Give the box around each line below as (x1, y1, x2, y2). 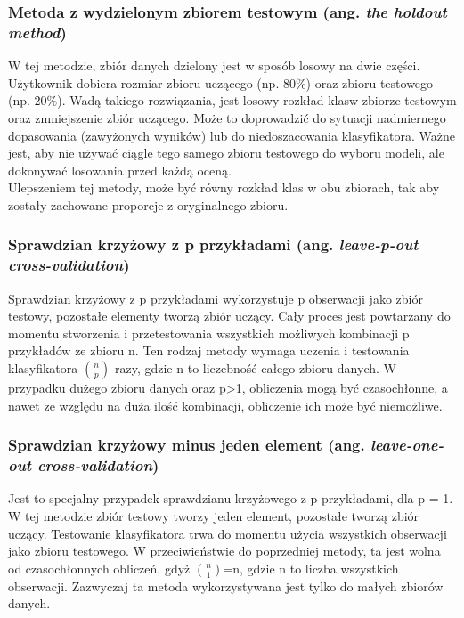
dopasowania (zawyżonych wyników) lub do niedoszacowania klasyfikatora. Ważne (8, 126, 455, 144)
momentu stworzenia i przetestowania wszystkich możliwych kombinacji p (8, 323, 410, 342)
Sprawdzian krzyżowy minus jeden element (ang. (8, 434, 365, 456)
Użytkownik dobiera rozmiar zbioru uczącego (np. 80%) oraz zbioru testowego (8, 73, 434, 92)
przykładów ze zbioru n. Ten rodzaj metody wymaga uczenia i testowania (8, 341, 410, 360)
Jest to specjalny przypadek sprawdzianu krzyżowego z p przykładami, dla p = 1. (8, 489, 453, 508)
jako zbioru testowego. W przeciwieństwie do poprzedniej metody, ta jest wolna (8, 541, 441, 560)
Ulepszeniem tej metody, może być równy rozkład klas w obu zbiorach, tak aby (8, 178, 440, 197)
